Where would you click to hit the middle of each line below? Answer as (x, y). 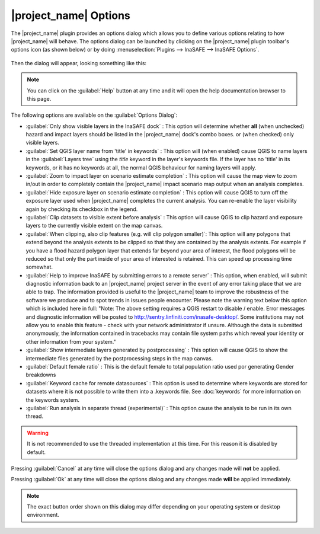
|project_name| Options (71, 15)
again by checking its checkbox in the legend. (82, 209)
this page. (39, 98)
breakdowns (41, 375)
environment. (43, 515)
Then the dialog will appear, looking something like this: (79, 63)
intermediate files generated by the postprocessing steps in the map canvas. (119, 358)
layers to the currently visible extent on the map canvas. (94, 226)
